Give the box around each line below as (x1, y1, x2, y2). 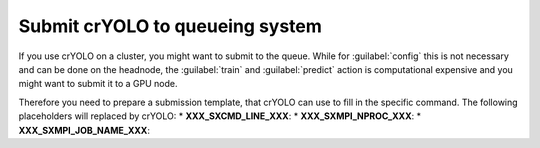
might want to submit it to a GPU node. (18, 78, 178, 90)
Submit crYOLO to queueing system (18, 15, 322, 37)
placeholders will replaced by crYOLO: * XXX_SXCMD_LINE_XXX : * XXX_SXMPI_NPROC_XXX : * (18, 110, 422, 122)
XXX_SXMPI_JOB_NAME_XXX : (18, 124, 150, 136)
